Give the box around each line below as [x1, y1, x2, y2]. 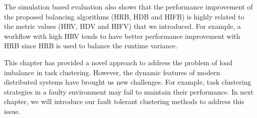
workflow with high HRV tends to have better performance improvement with [4, 30, 241, 41]
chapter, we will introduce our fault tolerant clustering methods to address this [4, 96, 245, 107]
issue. [4, 106, 20, 116]
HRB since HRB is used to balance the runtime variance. [4, 40, 178, 51]
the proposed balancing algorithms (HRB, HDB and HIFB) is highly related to [4, 11, 245, 21]
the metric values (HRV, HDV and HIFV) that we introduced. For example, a [4, 21, 241, 31]
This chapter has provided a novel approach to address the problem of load [4, 57, 233, 67]
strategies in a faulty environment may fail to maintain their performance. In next [4, 86, 254, 97]
